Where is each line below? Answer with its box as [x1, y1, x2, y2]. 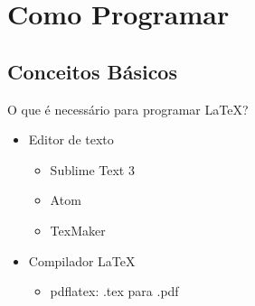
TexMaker [50, 220, 106, 239]
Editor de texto [28, 130, 114, 149]
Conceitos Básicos [7, 57, 177, 85]
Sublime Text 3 [50, 160, 135, 179]
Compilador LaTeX [28, 251, 136, 270]
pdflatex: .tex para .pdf [50, 282, 179, 301]
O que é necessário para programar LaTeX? [7, 99, 249, 118]
